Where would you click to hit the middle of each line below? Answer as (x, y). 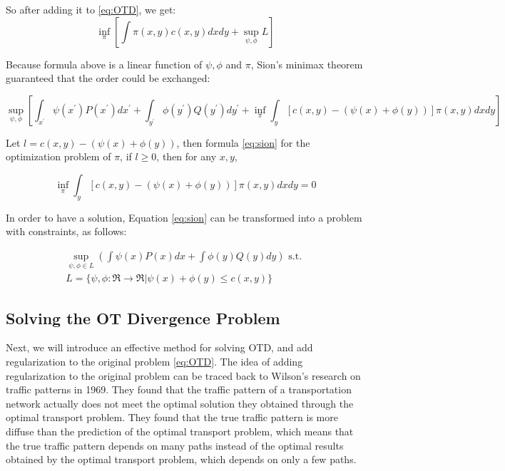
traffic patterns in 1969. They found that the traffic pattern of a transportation (179, 389)
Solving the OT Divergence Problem (143, 317)
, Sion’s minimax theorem (307, 64)
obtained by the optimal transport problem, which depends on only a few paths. (181, 459)
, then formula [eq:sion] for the (243, 142)
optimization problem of (58, 156)
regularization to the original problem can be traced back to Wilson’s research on (183, 375)
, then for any (187, 156)
